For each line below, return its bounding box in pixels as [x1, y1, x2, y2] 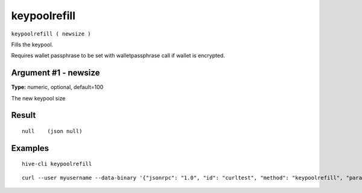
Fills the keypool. [11, 41, 54, 48]
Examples [11, 143, 49, 153]
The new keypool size [11, 94, 66, 102]
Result [11, 110, 36, 120]
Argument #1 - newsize [11, 68, 100, 78]
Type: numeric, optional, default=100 [11, 84, 104, 91]
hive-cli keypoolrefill [22, 161, 92, 168]
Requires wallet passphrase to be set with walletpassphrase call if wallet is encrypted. [11, 52, 226, 60]
